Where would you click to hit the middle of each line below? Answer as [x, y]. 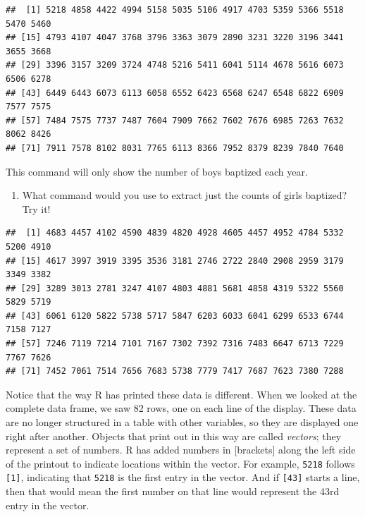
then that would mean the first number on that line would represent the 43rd [173, 491]
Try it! [36, 208]
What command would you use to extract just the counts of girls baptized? [185, 195]
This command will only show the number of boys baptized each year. [157, 171]
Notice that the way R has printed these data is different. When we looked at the [181, 394]
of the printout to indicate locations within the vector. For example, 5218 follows [180, 463]
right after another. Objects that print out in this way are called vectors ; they [174, 436]
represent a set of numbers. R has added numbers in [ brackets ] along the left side [181, 450]
